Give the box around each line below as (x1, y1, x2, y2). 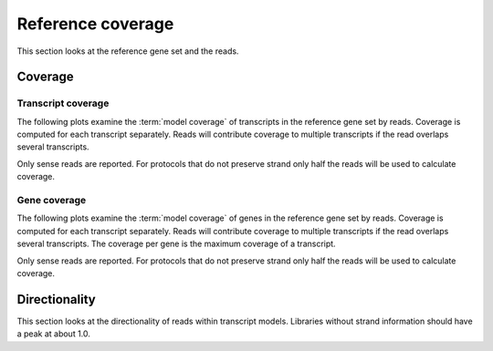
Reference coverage (16, 14, 174, 34)
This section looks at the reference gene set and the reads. (16, 46, 239, 57)
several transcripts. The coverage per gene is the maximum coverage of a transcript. (16, 238, 337, 250)
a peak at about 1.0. (16, 328, 91, 339)
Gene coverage (16, 194, 87, 207)
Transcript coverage (16, 97, 110, 109)
